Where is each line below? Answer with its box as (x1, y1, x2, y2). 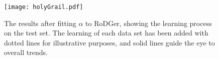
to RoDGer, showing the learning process (85, 17, 212, 28)
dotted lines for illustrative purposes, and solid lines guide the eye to (4, 37, 215, 47)
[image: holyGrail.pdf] (4, 3, 83, 10)
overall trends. (4, 47, 48, 57)
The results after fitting (4, 17, 76, 28)
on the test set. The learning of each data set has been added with (4, 27, 208, 38)
